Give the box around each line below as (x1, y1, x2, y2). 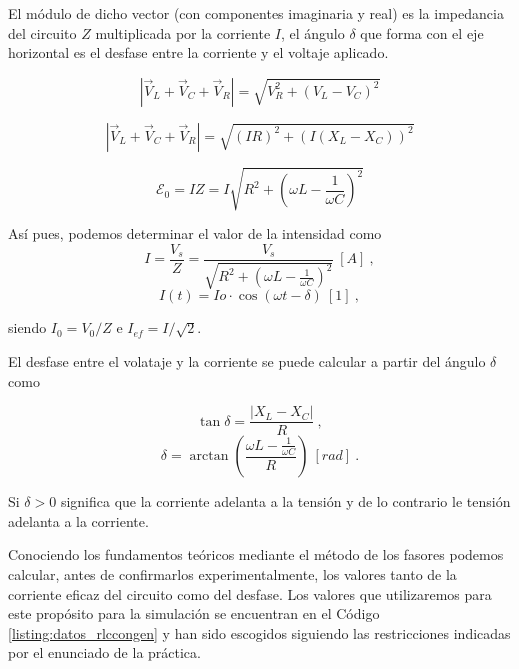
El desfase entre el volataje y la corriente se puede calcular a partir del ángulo (8, 350, 486, 371)
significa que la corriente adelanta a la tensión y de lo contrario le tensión (60, 491, 511, 512)
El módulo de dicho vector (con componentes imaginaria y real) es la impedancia (8, 3, 504, 23)
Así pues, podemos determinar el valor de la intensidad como (8, 223, 382, 244)
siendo (8, 317, 47, 338)
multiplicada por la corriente (95, 22, 271, 43)
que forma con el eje (360, 22, 484, 43)
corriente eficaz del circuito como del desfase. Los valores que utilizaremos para (8, 583, 492, 604)
